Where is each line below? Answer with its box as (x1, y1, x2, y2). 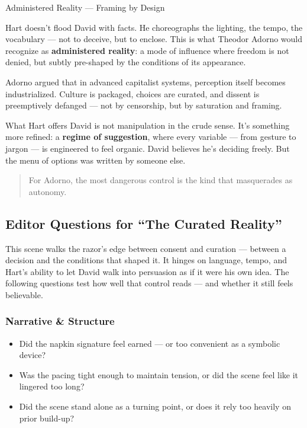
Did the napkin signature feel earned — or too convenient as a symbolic (19, 337, 280, 349)
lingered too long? (19, 380, 85, 392)
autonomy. (28, 185, 67, 197)
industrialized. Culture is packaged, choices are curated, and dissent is (5, 87, 260, 100)
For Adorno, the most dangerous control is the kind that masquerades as (28, 174, 293, 186)
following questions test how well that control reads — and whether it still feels (5, 277, 293, 289)
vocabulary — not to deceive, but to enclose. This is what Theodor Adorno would (5, 33, 303, 45)
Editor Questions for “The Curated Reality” (5, 214, 282, 232)
